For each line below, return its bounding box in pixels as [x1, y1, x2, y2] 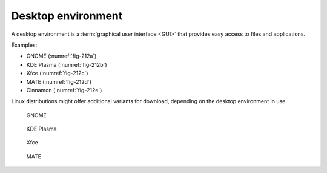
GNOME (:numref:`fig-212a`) [26, 52, 97, 60]
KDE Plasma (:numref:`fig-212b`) [26, 61, 107, 68]
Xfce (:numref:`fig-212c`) [26, 70, 88, 77]
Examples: [11, 41, 38, 49]
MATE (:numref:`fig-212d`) [26, 78, 92, 85]
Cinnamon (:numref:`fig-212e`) [26, 86, 102, 93]
